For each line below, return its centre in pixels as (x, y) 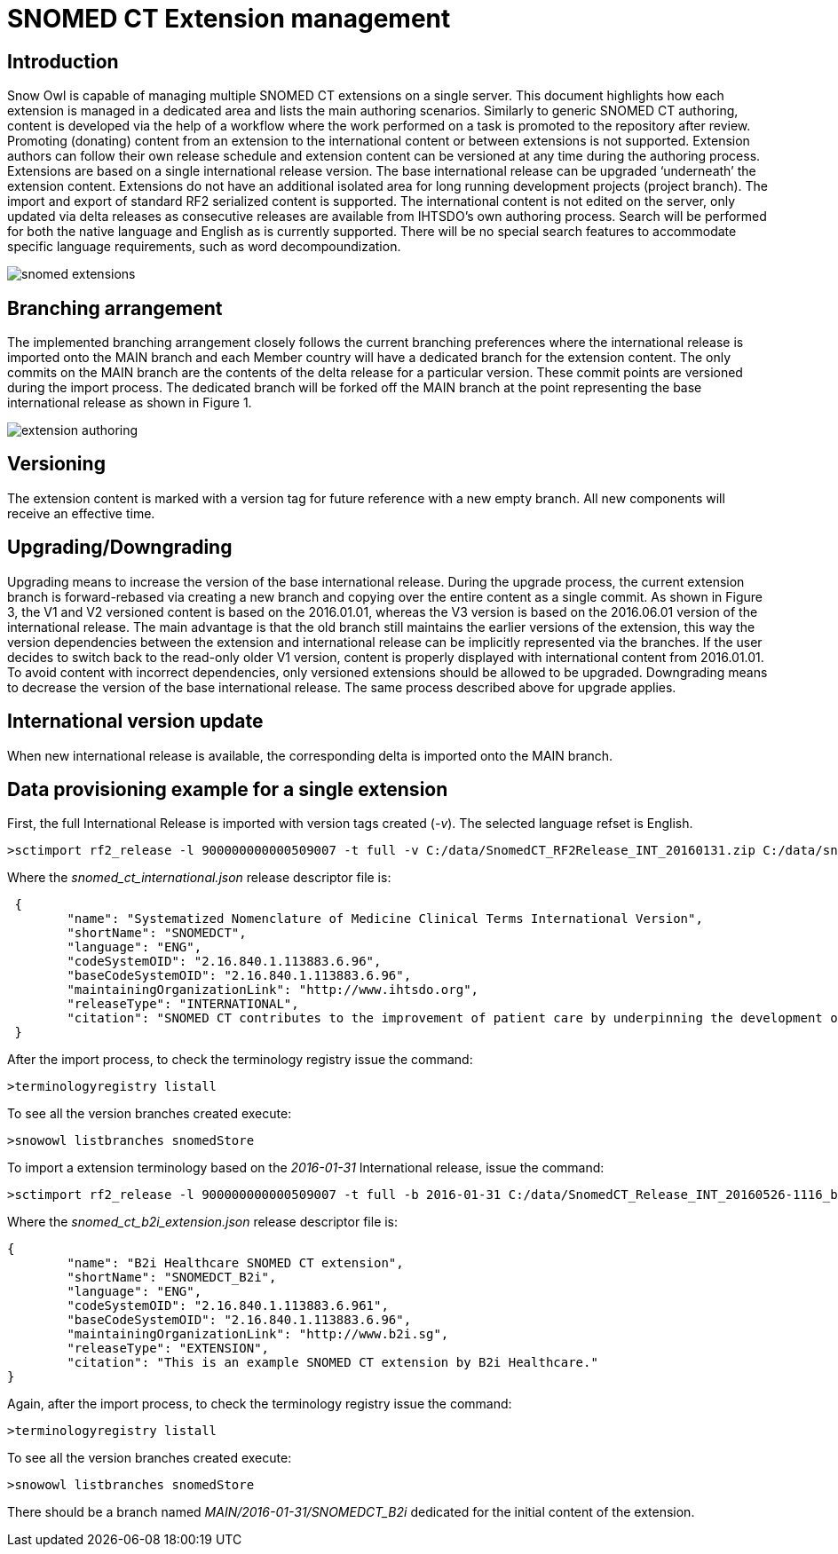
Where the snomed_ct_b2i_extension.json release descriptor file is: (203, 1222)
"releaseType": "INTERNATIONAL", (183, 1004)
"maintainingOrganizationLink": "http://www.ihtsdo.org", (273, 990)
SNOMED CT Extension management (229, 19)
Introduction (63, 61)
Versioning (56, 464)
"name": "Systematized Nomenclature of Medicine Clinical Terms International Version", (385, 919)
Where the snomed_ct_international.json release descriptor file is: (199, 878)
